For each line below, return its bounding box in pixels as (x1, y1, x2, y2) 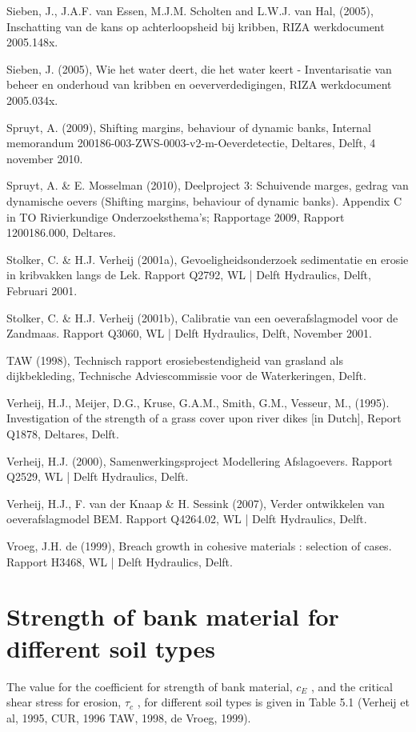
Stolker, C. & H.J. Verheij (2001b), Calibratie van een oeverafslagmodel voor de (6, 309, 398, 326)
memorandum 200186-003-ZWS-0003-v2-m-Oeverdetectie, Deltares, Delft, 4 (6, 134, 376, 151)
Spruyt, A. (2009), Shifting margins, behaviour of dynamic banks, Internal (6, 118, 371, 135)
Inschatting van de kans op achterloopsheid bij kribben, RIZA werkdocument (6, 18, 385, 34)
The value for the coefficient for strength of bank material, (6, 678, 293, 694)
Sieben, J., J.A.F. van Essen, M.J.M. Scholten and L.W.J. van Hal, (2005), (6, 2, 374, 18)
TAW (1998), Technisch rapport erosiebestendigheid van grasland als (6, 351, 343, 368)
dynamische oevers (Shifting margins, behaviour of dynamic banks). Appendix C (6, 192, 402, 209)
